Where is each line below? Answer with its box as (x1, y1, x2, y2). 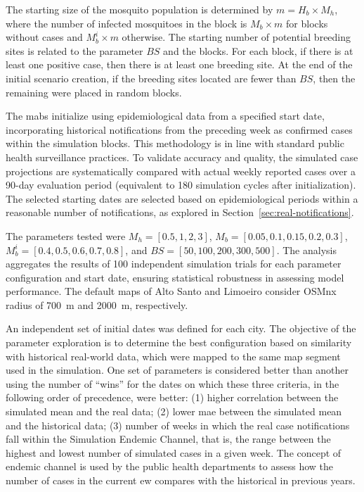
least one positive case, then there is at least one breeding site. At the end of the (6, 57, 353, 72)
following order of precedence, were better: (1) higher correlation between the (6, 390, 339, 405)
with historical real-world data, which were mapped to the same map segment (6, 348, 341, 363)
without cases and (6, 30, 83, 44)
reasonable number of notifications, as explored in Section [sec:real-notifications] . (6, 205, 354, 220)
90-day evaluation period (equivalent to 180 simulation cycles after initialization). (6, 177, 356, 192)
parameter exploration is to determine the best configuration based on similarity (6, 335, 352, 350)
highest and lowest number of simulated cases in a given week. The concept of (6, 445, 342, 460)
